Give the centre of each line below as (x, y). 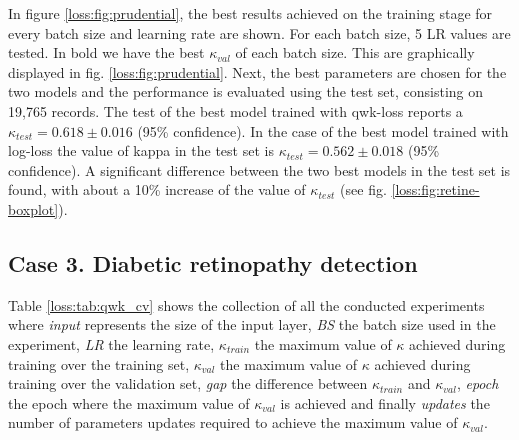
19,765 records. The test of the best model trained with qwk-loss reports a (235, 110)
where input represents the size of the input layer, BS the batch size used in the (252, 324)
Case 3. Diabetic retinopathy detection (213, 262)
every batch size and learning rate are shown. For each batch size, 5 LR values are (259, 32)
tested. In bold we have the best (106, 52)
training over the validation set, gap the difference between (188, 383)
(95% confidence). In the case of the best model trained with (323, 130)
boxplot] (33, 208)
